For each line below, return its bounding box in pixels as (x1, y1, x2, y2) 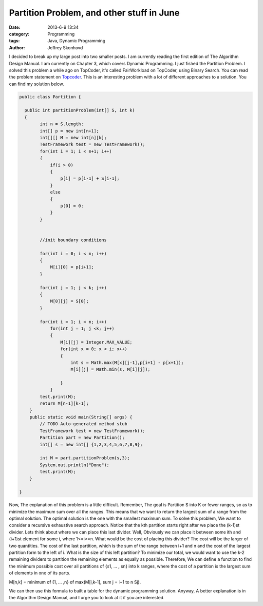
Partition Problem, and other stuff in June (9, 7, 180, 18)
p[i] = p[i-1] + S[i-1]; (60, 176, 120, 181)
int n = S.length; (39, 121, 84, 127)
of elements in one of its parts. (9, 570, 71, 576)
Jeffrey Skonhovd (47, 44, 83, 51)
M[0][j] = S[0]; (50, 299, 89, 304)
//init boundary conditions (39, 237, 107, 243)
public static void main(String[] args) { (29, 415, 132, 420)
